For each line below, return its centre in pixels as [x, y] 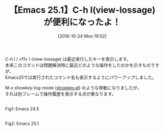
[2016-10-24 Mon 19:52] [82, 36]
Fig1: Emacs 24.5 [22, 109]
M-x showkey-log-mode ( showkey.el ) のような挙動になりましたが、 [73, 87]
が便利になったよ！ [82, 22]
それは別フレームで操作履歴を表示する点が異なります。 [61, 94]
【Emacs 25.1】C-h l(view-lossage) [82, 10]
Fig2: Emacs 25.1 [22, 123]
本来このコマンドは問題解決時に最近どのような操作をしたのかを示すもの [78, 65]
